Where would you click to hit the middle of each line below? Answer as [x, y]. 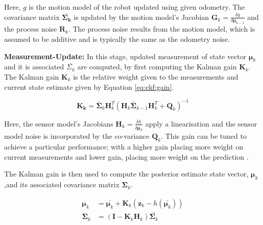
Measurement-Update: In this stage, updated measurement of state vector [125, 56]
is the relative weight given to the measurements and [156, 76]
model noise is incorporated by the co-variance [77, 136]
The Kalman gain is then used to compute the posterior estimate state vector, [126, 174]
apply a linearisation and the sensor [201, 123]
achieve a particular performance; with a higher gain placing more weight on [124, 147]
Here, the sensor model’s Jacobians [59, 123]
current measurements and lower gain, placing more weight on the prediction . [126, 156]
